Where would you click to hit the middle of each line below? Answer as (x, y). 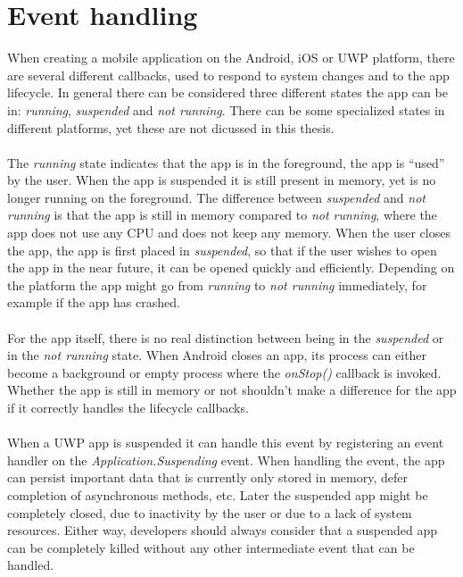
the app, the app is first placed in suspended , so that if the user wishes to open (222, 250)
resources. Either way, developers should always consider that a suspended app (223, 530)
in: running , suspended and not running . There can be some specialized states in (226, 109)
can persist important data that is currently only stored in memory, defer (207, 477)
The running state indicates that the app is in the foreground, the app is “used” (226, 162)
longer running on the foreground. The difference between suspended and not (216, 197)
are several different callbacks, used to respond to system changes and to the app (228, 75)
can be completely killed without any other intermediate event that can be (211, 547)
